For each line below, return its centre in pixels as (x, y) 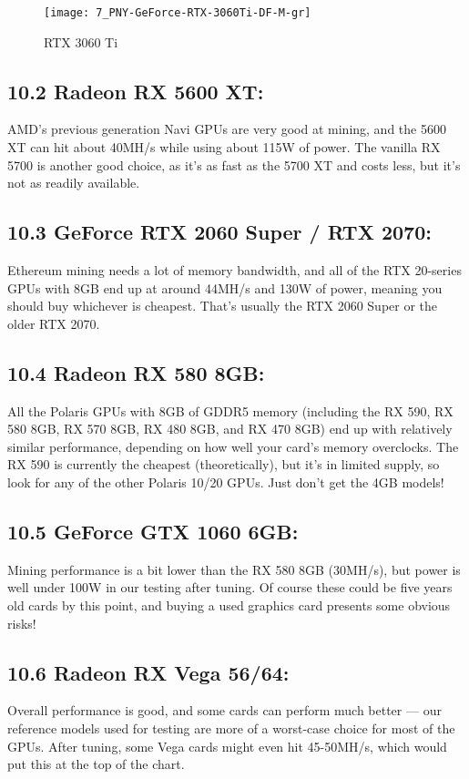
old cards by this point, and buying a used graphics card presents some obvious (229, 605)
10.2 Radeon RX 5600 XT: (136, 91)
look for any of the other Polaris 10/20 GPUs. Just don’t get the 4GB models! (226, 482)
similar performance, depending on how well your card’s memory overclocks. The (233, 446)
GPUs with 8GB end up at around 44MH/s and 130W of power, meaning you (225, 287)
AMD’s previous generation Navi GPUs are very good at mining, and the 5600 (227, 129)
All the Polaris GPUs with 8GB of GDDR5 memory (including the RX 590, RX (230, 410)
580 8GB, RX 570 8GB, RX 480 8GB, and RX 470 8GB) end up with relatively (230, 429)
